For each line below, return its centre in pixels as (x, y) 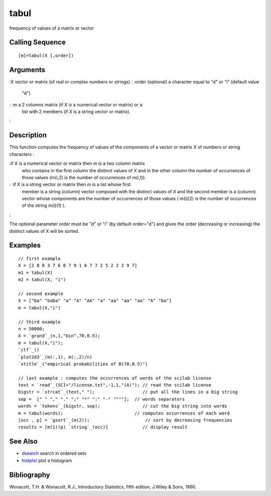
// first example (39, 259)
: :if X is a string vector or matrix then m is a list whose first (70, 184)
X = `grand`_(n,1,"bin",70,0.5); (59, 336)
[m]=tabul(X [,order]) (46, 55)
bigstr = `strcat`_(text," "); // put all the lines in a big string (128, 392)
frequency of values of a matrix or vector (52, 28)
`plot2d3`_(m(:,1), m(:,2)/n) (55, 357)
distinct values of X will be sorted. (44, 231)
